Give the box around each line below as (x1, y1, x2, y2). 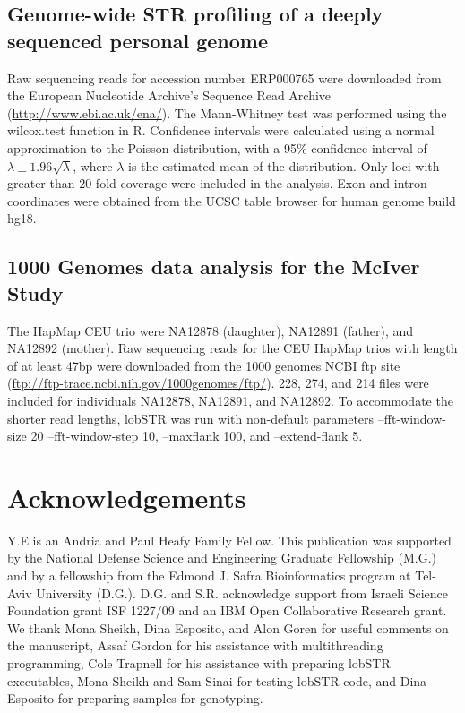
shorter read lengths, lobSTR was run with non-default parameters (7, 408, 375, 427)
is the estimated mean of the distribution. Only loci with (128, 156, 440, 175)
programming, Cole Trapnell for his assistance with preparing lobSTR (7, 653, 391, 672)
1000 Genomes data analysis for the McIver (7, 253, 420, 280)
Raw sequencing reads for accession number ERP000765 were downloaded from (7, 68, 442, 87)
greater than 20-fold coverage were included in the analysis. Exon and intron (7, 174, 427, 193)
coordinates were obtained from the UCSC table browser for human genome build (7, 191, 456, 210)
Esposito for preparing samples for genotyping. (7, 689, 263, 708)
